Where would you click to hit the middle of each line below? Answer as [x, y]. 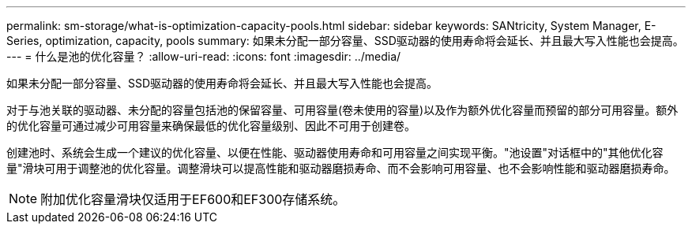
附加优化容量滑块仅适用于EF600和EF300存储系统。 [193, 199]
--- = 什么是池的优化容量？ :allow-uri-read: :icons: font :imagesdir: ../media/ [204, 56]
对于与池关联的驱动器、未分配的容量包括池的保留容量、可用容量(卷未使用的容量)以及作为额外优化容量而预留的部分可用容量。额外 [342, 110]
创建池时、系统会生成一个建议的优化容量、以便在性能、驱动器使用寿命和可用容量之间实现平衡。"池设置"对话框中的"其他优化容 [335, 152]
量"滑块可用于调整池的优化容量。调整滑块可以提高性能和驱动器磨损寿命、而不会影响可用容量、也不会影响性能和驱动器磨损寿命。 [341, 168]
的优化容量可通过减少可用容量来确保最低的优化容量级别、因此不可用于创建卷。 [211, 126]
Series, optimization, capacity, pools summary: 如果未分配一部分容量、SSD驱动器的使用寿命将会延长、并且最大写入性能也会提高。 [345, 41]
